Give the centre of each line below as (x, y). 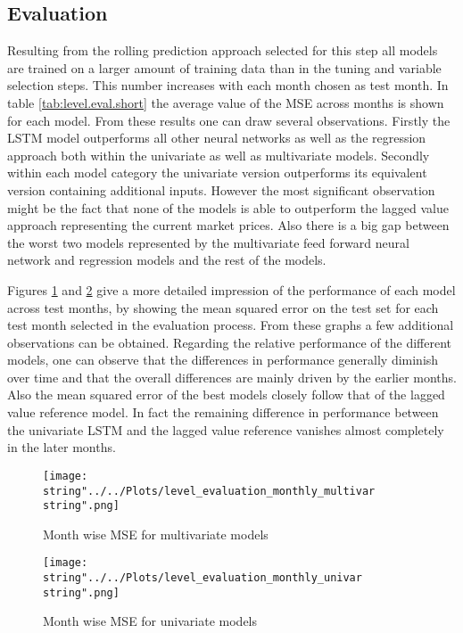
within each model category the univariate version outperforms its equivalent (217, 173)
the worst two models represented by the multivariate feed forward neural (208, 242)
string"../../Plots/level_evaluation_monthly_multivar (209, 491)
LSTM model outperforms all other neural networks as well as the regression (217, 138)
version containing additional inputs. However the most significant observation (221, 189)
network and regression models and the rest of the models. (167, 260)
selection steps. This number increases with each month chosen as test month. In (228, 85)
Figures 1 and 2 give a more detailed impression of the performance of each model (231, 289)
